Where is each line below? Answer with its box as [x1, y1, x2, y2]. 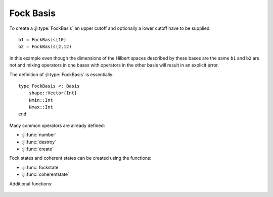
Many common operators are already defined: [9, 122, 105, 128]
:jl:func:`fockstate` [22, 164, 60, 170]
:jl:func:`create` [22, 146, 54, 152]
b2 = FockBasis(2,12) [18, 44, 72, 50]
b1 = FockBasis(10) [18, 37, 67, 42]
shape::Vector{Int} [28, 90, 77, 96]
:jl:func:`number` [22, 132, 57, 138]
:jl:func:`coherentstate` [22, 171, 69, 177]
